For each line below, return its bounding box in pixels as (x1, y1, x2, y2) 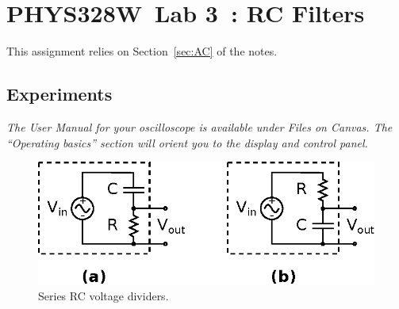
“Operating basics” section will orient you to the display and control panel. (6, 134, 368, 151)
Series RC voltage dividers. (38, 288, 169, 304)
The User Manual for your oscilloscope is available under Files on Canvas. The (6, 118, 393, 135)
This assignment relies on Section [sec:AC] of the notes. (6, 43, 278, 59)
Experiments (6, 82, 113, 106)
